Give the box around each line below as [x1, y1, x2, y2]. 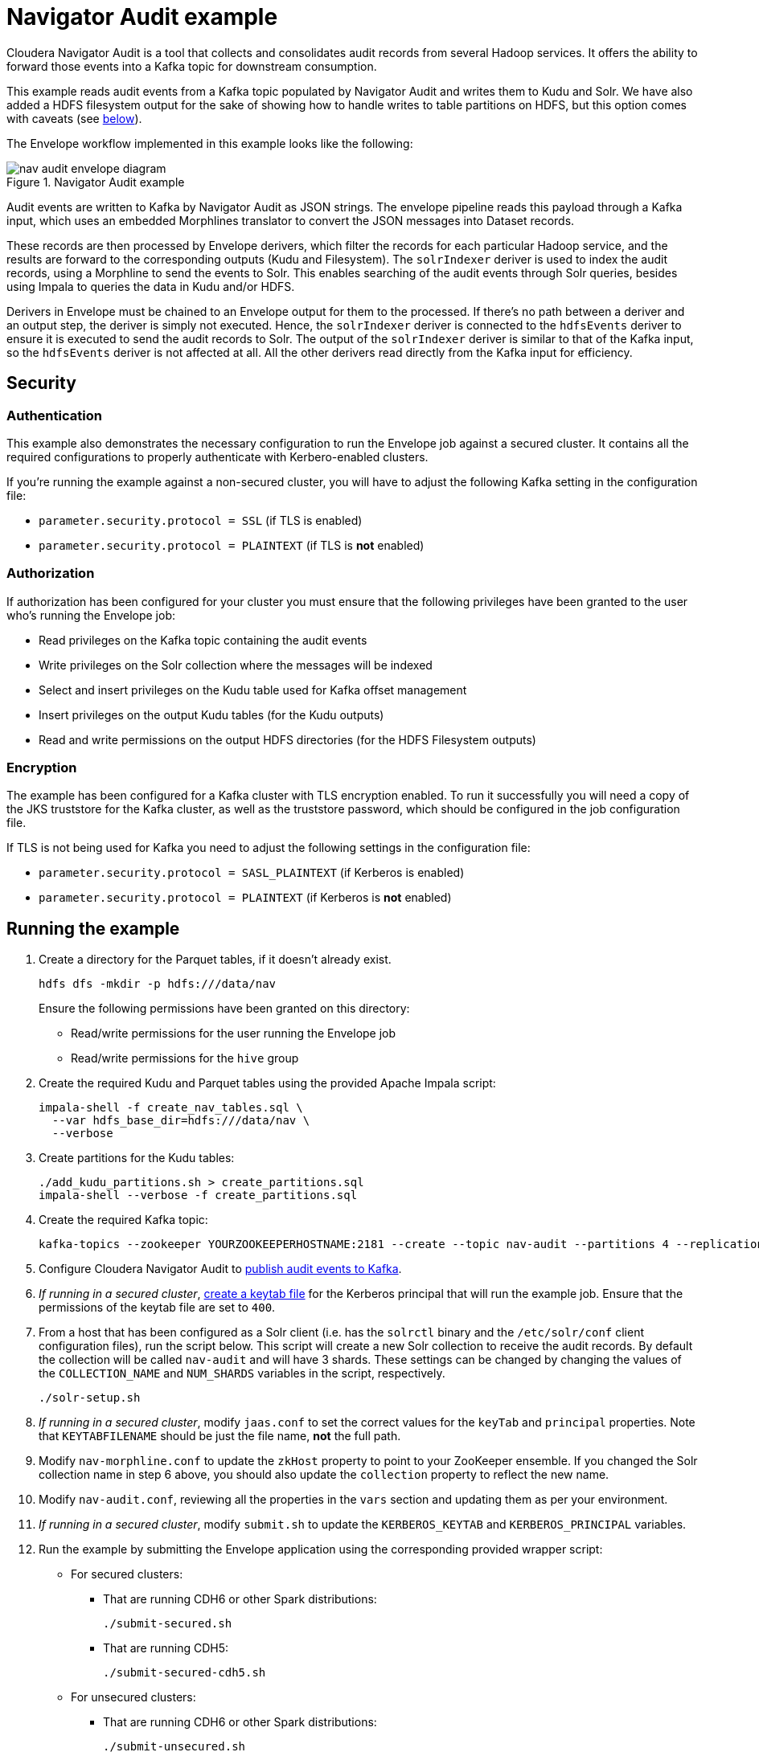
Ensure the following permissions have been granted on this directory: [39, 1001, 410, 1016]
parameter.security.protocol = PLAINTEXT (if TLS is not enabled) [39, 538, 425, 552]
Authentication [6, 407, 102, 424]
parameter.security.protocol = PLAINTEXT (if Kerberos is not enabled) [39, 890, 452, 905]
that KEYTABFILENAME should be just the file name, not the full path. [39, 1429, 401, 1443]
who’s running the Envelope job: [6, 608, 176, 622]
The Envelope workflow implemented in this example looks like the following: [6, 136, 413, 150]
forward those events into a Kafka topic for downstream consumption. [6, 59, 377, 73]
